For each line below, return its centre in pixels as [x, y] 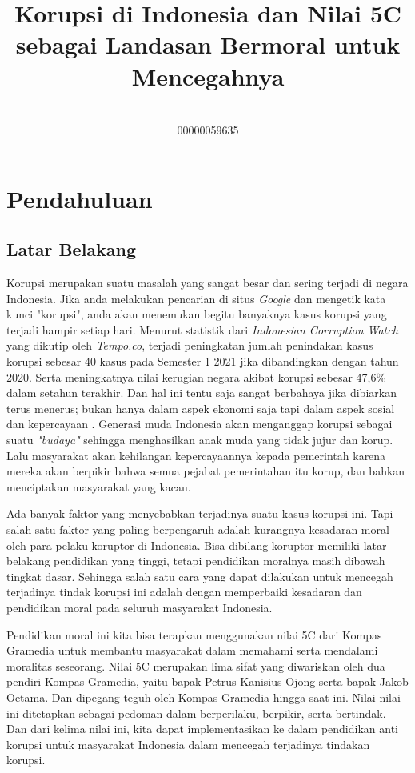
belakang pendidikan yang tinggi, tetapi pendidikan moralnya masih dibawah [196, 561]
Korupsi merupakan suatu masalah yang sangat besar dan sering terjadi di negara [207, 283]
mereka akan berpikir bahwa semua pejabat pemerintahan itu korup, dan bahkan [206, 471]
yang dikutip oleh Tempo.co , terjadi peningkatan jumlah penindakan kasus [190, 345]
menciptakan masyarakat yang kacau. [99, 486]
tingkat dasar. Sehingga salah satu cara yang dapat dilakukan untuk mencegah [200, 576]
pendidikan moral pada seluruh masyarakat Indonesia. [140, 607]
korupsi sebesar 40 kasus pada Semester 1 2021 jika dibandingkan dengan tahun [203, 361]
